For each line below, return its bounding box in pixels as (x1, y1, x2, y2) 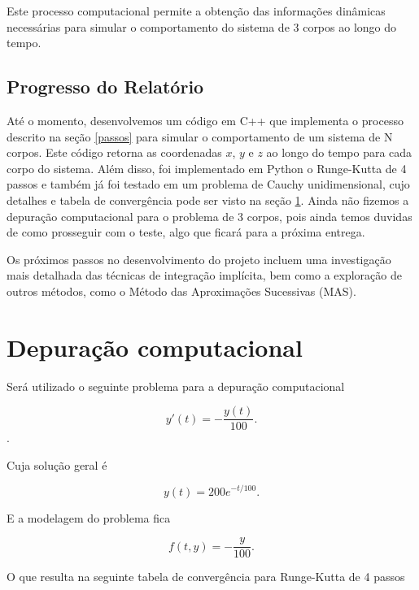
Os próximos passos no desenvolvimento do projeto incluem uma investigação (7, 250, 391, 267)
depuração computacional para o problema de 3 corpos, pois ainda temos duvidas (7, 207, 412, 224)
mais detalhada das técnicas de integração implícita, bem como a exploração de (7, 267, 402, 284)
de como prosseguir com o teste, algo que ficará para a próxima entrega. (7, 223, 365, 241)
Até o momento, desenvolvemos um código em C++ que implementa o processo (7, 111, 404, 128)
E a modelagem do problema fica (7, 509, 171, 526)
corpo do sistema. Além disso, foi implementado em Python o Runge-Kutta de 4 (7, 159, 407, 176)
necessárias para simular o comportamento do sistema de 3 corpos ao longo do (7, 18, 397, 35)
